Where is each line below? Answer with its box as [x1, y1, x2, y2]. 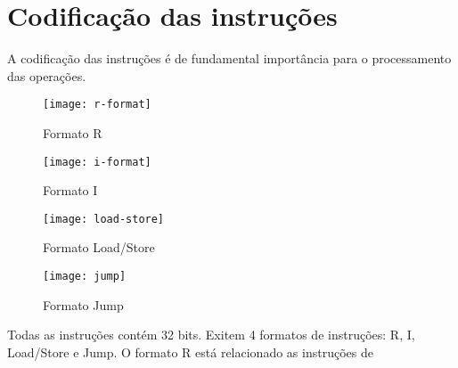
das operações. [7, 66, 86, 85]
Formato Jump [43, 295, 124, 314]
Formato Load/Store [43, 238, 155, 257]
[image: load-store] [43, 212, 165, 225]
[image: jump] [43, 270, 127, 283]
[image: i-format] [43, 155, 151, 168]
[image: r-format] [43, 98, 151, 111]
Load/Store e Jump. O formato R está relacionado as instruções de [7, 342, 373, 361]
